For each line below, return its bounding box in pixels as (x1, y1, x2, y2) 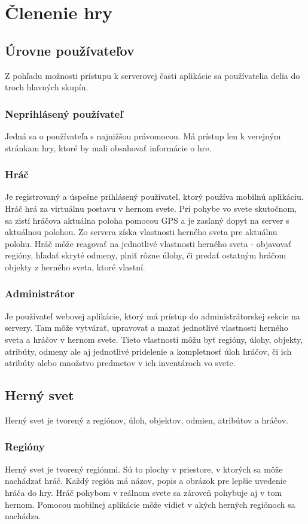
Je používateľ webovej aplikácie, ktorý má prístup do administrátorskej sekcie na (5, 309, 300, 322)
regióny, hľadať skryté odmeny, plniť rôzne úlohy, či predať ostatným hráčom (5, 249, 286, 261)
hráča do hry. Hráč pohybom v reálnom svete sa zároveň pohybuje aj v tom (5, 486, 282, 498)
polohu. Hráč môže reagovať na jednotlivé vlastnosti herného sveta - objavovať (5, 237, 292, 249)
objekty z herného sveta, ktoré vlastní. (5, 260, 145, 273)
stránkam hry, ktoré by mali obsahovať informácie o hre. (5, 141, 212, 154)
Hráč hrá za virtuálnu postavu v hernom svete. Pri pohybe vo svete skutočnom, (5, 202, 297, 214)
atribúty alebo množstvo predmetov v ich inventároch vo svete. (5, 357, 236, 369)
